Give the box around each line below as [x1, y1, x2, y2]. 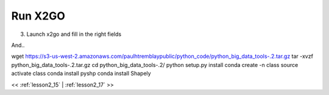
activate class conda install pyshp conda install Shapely [11, 70, 152, 77]
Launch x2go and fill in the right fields [26, 30, 122, 38]
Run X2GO [11, 9, 65, 23]
